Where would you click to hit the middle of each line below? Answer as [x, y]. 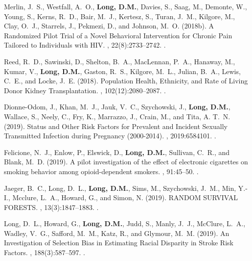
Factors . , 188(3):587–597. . [45, 252]
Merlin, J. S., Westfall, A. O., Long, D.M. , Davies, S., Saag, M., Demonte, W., [126, 6]
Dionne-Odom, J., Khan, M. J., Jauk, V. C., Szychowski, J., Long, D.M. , [117, 107]
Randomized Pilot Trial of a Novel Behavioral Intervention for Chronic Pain [118, 35]
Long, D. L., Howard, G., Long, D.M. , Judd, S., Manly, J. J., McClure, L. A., [125, 223]
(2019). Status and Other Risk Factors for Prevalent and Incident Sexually [116, 126]
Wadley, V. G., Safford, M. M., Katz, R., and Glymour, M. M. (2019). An [117, 233]
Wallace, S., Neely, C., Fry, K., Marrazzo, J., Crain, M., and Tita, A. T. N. [117, 116]
